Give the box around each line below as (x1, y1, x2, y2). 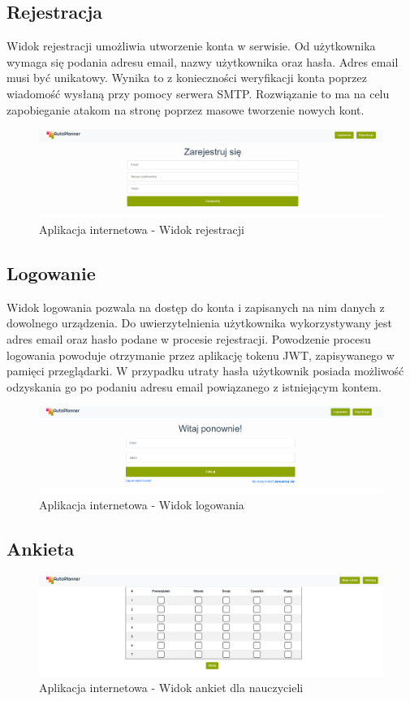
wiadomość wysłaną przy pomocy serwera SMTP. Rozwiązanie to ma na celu (6, 84, 390, 102)
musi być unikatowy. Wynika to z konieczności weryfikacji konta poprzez (6, 69, 367, 86)
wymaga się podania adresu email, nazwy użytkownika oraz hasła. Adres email (6, 53, 399, 70)
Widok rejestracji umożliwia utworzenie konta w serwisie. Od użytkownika (6, 37, 376, 54)
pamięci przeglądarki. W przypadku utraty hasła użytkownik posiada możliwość (6, 362, 404, 379)
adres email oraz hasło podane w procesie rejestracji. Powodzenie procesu (6, 331, 371, 348)
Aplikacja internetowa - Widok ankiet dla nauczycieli (39, 679, 304, 696)
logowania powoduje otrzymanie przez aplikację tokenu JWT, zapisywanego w (6, 346, 395, 363)
